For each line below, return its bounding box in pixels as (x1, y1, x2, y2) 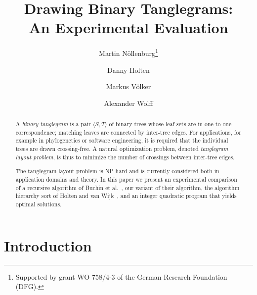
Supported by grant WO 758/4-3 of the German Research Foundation (15, 271, 227, 282)
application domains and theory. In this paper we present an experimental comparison (15, 175, 237, 183)
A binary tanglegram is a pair (15, 120, 91, 128)
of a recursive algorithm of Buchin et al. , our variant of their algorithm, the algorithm (15, 183, 240, 192)
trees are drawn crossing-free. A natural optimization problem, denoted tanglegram (15, 145, 228, 153)
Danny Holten (107, 64, 150, 75)
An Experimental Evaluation (29, 17, 228, 38)
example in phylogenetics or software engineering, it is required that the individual (15, 136, 228, 145)
